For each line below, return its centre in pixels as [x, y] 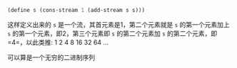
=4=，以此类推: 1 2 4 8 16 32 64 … [58, 42]
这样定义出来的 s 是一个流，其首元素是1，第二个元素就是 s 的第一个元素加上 [118, 24]
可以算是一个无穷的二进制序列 [51, 57]
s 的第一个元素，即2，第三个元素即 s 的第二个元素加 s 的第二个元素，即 [112, 33]
